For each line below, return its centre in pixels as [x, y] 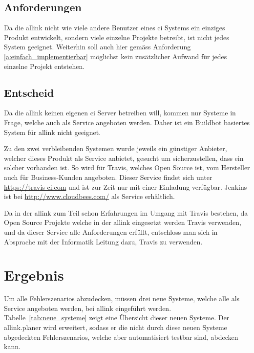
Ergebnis [34, 275]
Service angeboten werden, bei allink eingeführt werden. [88, 308]
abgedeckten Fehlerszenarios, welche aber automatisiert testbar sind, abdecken [121, 337]
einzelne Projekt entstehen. [44, 66]
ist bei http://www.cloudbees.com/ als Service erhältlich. [89, 196]
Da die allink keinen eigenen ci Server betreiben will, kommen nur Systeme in [120, 113]
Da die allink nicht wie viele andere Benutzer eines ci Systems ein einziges [115, 28]
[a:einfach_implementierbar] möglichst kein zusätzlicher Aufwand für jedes [116, 56]
